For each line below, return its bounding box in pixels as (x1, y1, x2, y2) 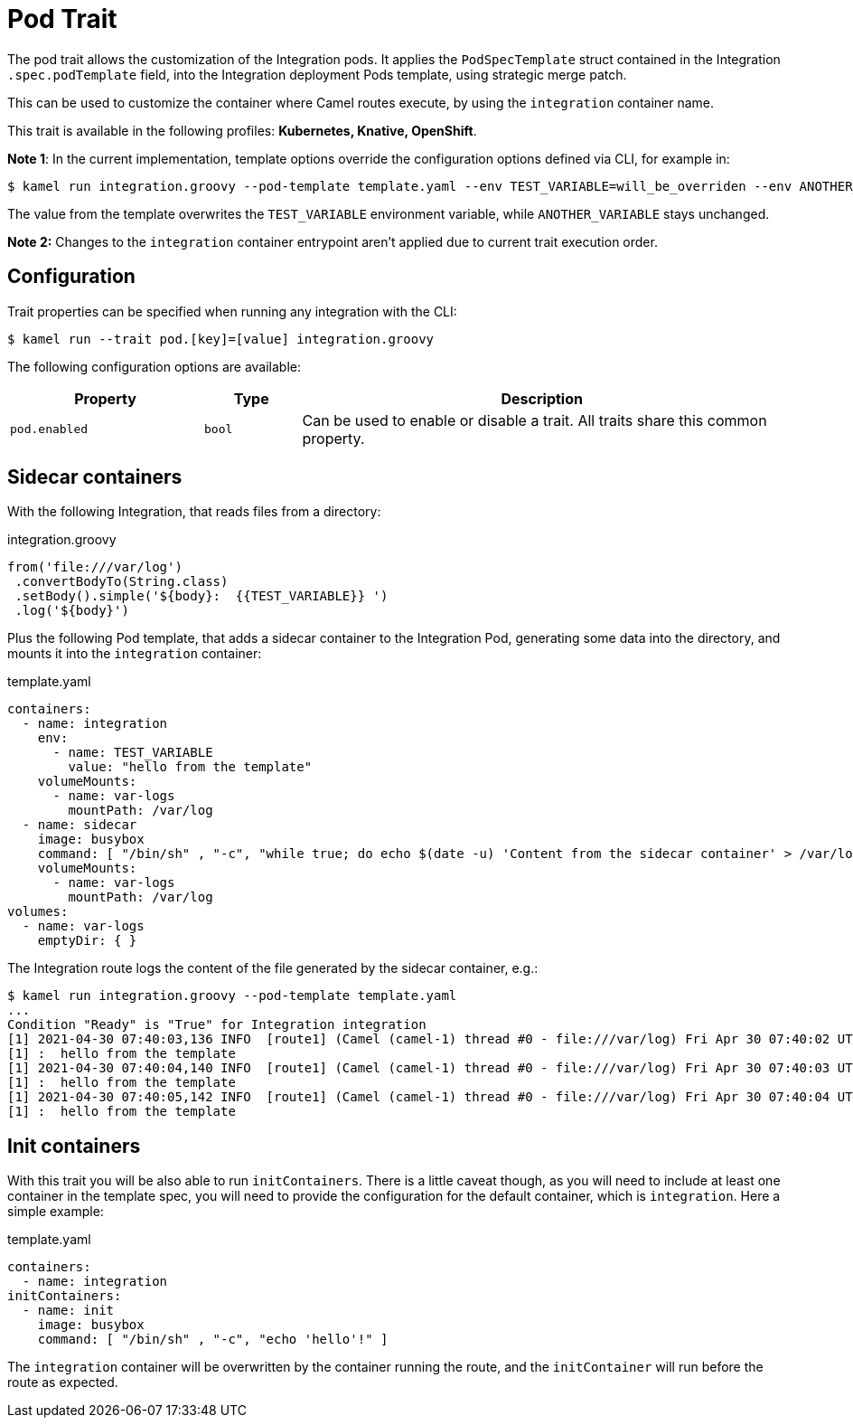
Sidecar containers (7, 466, 183, 489)
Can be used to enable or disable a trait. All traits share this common (302, 411, 767, 429)
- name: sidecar (22, 817, 137, 833)
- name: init (22, 1303, 115, 1318)
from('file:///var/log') (7, 560, 183, 575)
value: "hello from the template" (68, 760, 313, 775)
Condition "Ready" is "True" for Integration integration (7, 1017, 426, 1033)
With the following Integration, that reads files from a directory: (7, 504, 381, 520)
